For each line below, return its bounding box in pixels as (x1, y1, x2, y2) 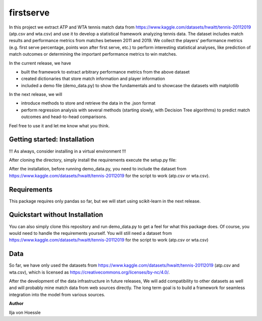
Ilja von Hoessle (9, 309, 41, 315)
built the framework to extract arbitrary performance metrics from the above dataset (21, 69, 190, 75)
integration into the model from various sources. (9, 291, 105, 297)
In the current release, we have (9, 60, 71, 66)
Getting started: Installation (9, 136, 94, 144)
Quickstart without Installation (9, 211, 103, 219)
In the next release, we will (9, 92, 63, 97)
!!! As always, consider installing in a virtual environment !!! (9, 148, 126, 154)
